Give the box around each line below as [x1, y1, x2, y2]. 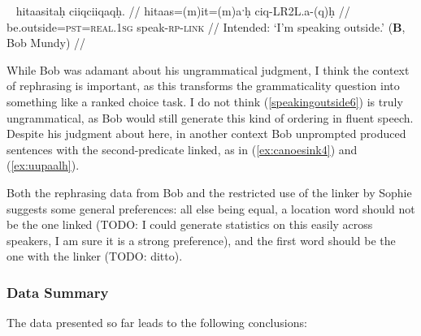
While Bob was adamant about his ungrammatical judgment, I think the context [7, 61, 410, 78]
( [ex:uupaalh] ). [7, 157, 80, 174]
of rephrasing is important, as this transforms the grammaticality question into [7, 77, 400, 94]
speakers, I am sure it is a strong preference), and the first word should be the [7, 231, 396, 248]
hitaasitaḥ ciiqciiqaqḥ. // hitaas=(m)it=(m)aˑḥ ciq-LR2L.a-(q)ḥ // [15, 2, 350, 19]
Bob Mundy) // [7, 34, 86, 51]
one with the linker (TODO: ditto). [7, 248, 183, 265]
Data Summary [7, 282, 109, 302]
